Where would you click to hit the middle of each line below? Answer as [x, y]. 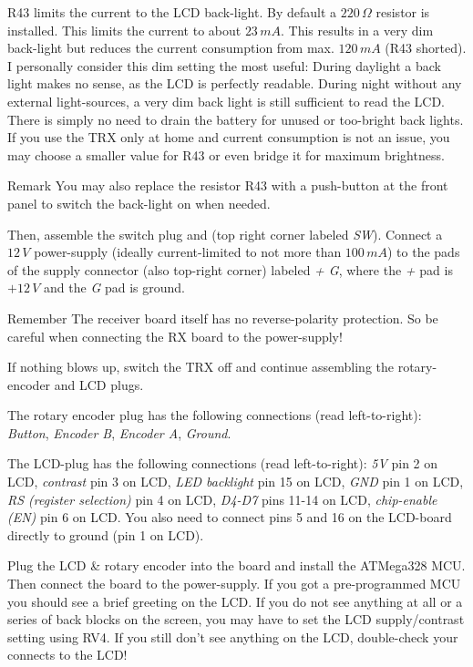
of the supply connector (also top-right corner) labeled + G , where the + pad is [230, 269]
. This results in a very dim [357, 30]
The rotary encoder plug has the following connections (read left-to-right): [215, 415]
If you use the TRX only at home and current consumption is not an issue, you [229, 137]
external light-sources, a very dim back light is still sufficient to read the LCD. [226, 101]
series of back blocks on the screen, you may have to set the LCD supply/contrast [236, 619]
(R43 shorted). [426, 48]
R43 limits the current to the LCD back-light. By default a [172, 12]
